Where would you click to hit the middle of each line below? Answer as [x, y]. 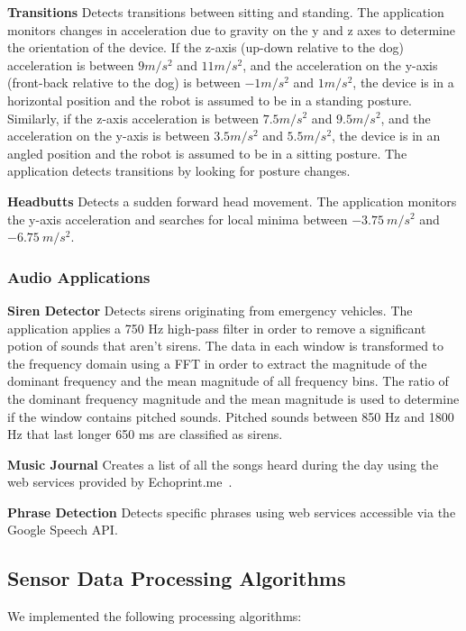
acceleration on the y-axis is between [109, 136]
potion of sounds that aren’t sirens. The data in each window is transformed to [226, 346]
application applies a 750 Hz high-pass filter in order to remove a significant [217, 328]
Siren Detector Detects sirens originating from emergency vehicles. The [210, 310]
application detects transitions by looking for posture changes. [179, 171]
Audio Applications [79, 276]
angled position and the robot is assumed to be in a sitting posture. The [207, 153]
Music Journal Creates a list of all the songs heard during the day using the [223, 464]
